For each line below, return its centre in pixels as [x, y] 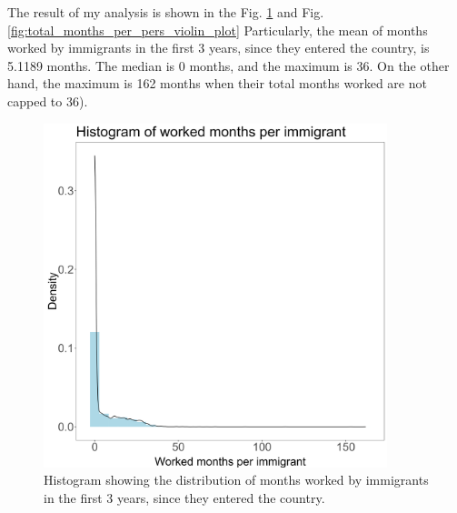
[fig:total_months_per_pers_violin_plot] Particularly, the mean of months [218, 30]
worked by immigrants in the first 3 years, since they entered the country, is [219, 48]
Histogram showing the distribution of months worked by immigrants [236, 480]
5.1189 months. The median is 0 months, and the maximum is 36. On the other [228, 65]
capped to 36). [48, 101]
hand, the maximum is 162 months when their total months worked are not [217, 83]
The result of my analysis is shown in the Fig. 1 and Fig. [166, 12]
